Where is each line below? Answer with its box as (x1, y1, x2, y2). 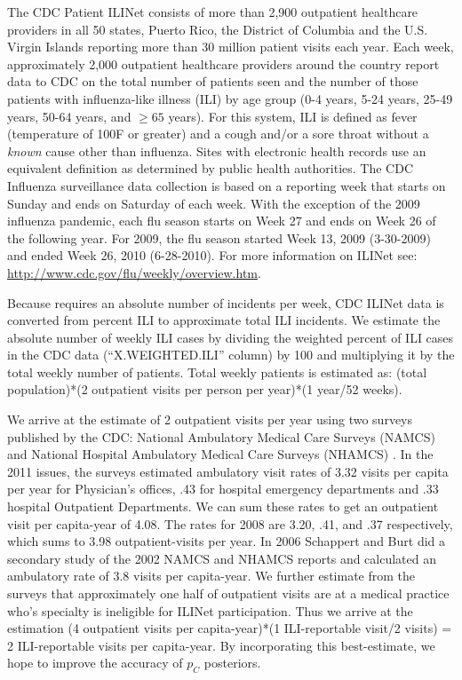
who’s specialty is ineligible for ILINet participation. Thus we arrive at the (7, 601, 413, 620)
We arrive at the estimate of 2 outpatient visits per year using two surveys (7, 410, 413, 429)
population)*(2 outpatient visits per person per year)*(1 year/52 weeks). (7, 380, 402, 399)
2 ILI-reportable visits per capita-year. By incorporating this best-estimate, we (7, 636, 435, 654)
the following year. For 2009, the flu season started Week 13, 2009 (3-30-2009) (7, 228, 431, 247)
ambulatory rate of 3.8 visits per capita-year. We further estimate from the (7, 566, 416, 585)
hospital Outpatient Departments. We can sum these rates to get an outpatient (7, 497, 439, 516)
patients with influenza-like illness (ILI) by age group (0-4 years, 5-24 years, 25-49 (7, 89, 453, 107)
